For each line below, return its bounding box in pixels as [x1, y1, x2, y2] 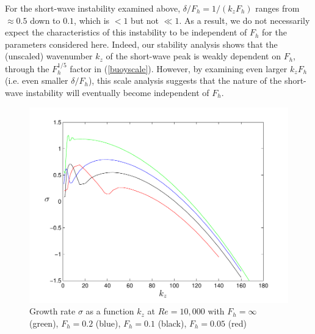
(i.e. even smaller [5, 74, 68, 87]
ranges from [255, 2, 300, 14]
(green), [29, 316, 59, 329]
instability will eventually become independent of [26, 86, 209, 98]
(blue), [95, 316, 121, 329]
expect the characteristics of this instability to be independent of [5, 26, 247, 39]
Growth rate [29, 305, 76, 317]
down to [30, 13, 60, 26]
